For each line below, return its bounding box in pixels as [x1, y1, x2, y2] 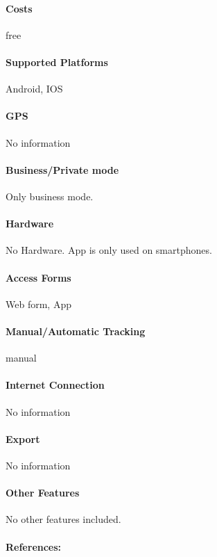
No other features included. [6, 512, 121, 526]
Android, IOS [6, 81, 63, 96]
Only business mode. [6, 188, 94, 203]
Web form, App [6, 296, 71, 311]
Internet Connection [6, 378, 105, 392]
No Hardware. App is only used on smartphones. [6, 243, 212, 257]
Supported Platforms [6, 54, 108, 69]
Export [6, 431, 40, 446]
